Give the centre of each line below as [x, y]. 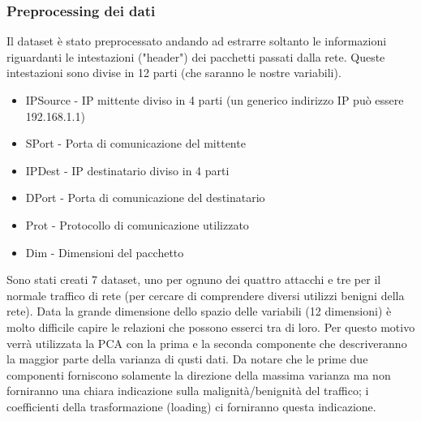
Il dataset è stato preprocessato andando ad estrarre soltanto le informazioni [197, 41]
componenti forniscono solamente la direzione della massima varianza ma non [199, 374]
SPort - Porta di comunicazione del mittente [135, 143]
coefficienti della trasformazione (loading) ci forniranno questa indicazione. [191, 406]
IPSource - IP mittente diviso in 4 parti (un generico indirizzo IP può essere [215, 100]
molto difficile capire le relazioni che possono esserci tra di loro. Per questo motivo [211, 326]
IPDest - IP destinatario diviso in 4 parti [127, 170]
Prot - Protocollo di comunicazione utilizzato [137, 224]
